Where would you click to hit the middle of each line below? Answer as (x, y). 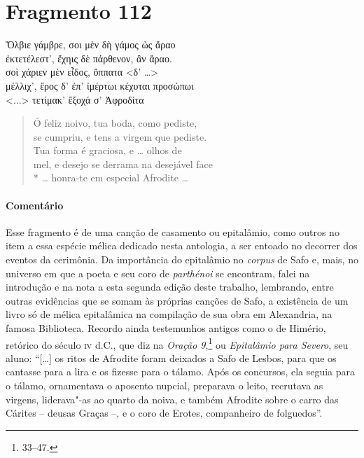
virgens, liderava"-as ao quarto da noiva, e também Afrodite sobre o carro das (172, 399)
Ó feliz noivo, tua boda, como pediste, (115, 123)
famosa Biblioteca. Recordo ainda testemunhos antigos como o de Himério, (166, 328)
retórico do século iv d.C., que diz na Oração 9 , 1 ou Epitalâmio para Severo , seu (177, 343)
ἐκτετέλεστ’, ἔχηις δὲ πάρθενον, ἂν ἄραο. (89, 58)
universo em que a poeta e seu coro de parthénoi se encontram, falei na (158, 273)
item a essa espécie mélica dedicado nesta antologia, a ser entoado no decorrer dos (182, 245)
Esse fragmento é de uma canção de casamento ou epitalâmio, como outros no (173, 231)
